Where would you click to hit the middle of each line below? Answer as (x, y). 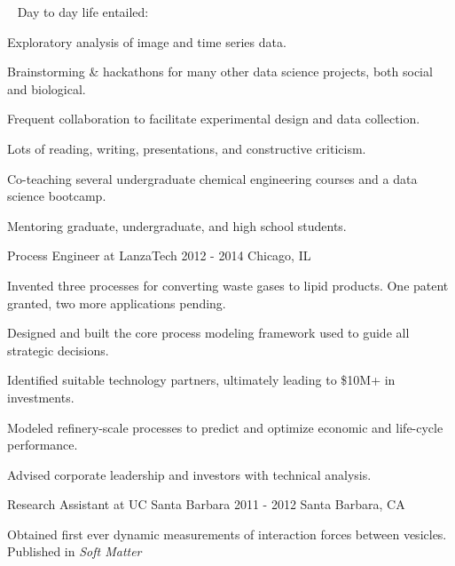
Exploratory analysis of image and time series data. (147, 41)
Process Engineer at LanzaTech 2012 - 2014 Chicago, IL (159, 255)
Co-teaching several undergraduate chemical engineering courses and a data (212, 178)
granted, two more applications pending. (117, 303)
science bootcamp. (57, 196)
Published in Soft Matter (75, 551)
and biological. (47, 88)
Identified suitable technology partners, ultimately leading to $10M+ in (201, 380)
